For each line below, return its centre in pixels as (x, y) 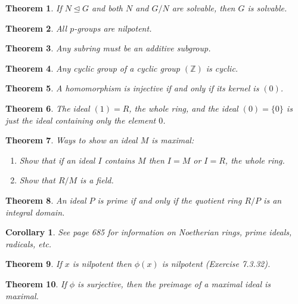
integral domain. (35, 212)
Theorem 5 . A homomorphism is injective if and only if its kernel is (132, 88)
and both (107, 8)
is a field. (97, 180)
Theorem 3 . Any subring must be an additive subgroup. (108, 48)
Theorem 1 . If (34, 8)
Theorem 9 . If (34, 264)
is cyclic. (222, 68)
